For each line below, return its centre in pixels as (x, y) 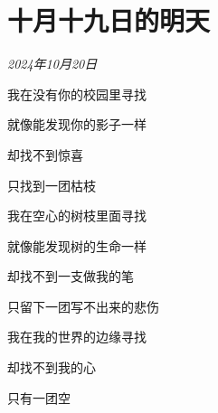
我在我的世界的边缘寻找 (77, 337)
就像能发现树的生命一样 (77, 245)
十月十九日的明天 (109, 20)
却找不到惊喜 (45, 154)
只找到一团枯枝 (52, 185)
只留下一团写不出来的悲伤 (83, 306)
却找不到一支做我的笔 (71, 276)
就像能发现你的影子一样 (77, 124)
